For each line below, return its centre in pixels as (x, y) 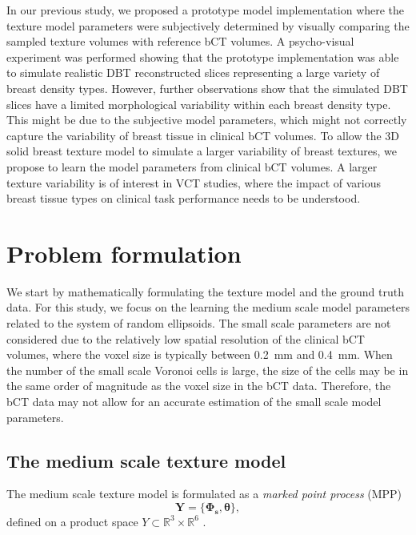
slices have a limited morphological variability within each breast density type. (199, 104)
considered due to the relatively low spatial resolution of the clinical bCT (186, 338)
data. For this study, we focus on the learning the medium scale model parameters (208, 307)
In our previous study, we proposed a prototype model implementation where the (206, 10)
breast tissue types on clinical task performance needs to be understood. (184, 198)
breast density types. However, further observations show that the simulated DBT (207, 88)
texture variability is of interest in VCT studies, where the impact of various (194, 182)
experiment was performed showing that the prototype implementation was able (203, 56)
